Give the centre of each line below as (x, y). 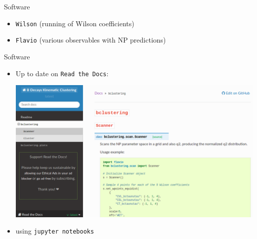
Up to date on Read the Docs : (62, 73)
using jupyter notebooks (55, 231)
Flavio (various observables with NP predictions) (91, 40)
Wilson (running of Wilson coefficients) (75, 23)
